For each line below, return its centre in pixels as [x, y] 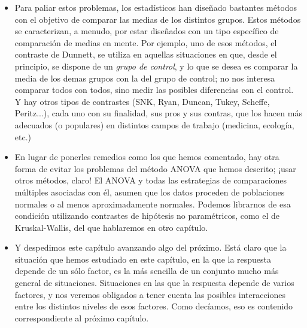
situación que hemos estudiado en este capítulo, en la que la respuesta [143, 259]
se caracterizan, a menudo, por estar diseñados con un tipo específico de [147, 31]
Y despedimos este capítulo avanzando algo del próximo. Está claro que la [151, 247]
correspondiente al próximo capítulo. [82, 318]
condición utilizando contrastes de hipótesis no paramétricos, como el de [147, 216]
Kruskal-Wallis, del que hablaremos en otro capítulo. [111, 227]
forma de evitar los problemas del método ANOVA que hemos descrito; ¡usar [155, 168]
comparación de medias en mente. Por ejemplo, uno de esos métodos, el [146, 42]
